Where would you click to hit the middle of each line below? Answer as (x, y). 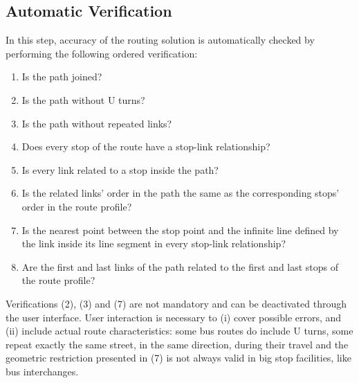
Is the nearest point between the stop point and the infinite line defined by (180, 230)
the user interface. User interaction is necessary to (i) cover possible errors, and (174, 317)
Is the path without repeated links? (97, 123)
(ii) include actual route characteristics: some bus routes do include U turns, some (179, 331)
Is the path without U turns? (83, 99)
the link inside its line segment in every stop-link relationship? (154, 243)
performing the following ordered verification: (102, 53)
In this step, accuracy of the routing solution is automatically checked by (160, 40)
